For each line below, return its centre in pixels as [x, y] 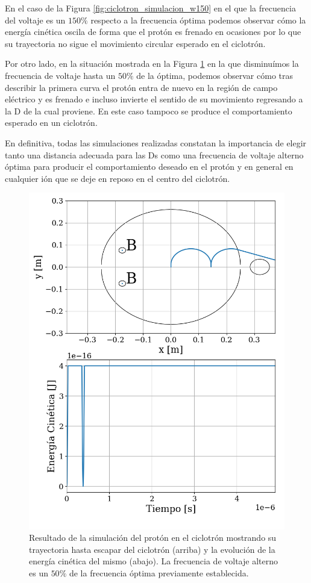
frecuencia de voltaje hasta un [60, 75]
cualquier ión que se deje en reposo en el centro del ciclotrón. [118, 178]
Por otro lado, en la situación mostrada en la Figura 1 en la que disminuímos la [152, 64]
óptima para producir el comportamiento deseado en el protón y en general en [149, 167]
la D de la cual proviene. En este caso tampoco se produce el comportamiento [149, 111]
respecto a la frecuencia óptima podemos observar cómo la [198, 20]
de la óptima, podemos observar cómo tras [215, 75]
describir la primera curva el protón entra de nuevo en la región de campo [141, 87]
